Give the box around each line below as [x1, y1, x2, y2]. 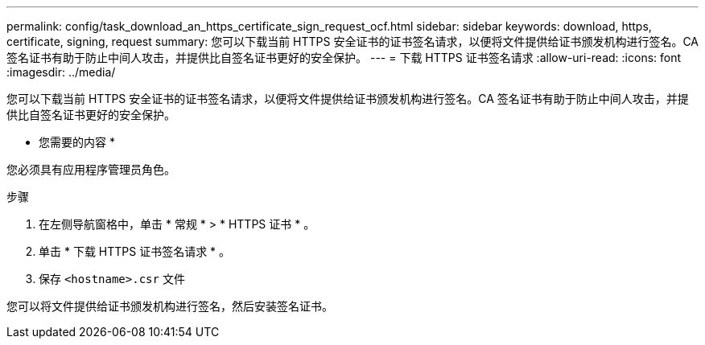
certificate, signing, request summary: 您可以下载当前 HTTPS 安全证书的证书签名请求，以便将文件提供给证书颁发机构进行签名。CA [6, 35, 699, 48]
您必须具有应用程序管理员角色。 [6, 162, 175, 176]
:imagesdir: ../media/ [6, 65, 116, 79]
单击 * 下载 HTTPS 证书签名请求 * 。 [39, 244, 231, 258]
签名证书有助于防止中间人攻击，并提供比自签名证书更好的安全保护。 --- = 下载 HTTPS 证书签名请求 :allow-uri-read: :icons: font [6, 51, 682, 64]
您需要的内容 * [39, 135, 115, 149]
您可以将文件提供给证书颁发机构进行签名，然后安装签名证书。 [6, 299, 333, 313]
